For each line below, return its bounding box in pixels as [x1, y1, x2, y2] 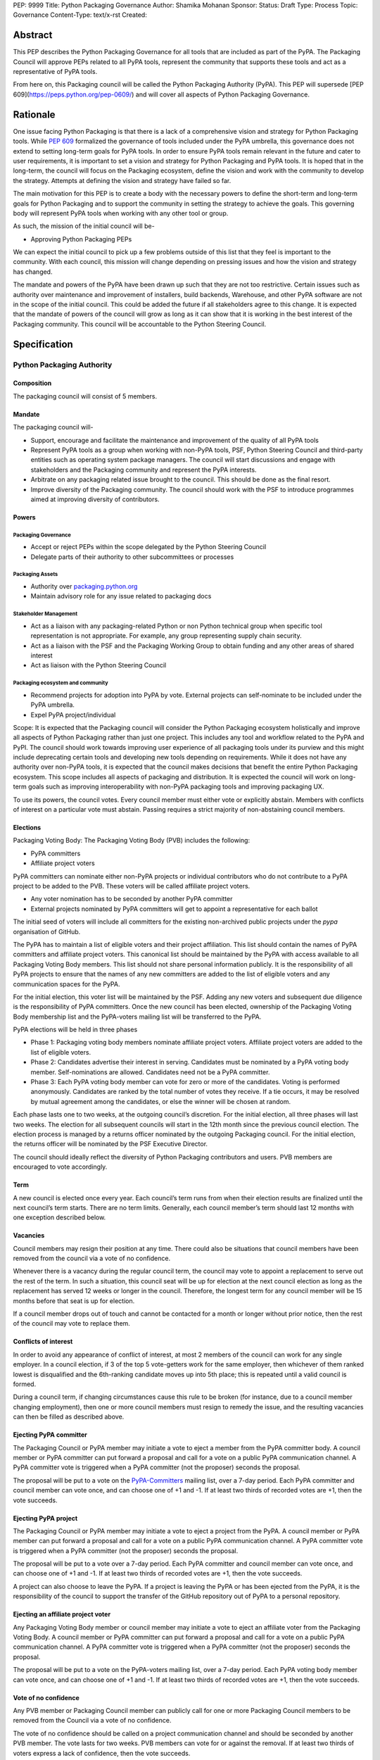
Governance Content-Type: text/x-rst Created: [13, 11, 147, 19]
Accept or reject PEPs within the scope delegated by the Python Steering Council [30, 543, 267, 551]
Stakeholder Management [13, 610, 78, 617]
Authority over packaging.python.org [30, 582, 138, 591]
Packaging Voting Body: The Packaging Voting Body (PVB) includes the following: [13, 836, 250, 845]
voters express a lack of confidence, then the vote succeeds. [13, 1749, 191, 1757]
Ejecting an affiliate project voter [13, 1610, 111, 1618]
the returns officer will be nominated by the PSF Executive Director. [13, 1140, 208, 1148]
